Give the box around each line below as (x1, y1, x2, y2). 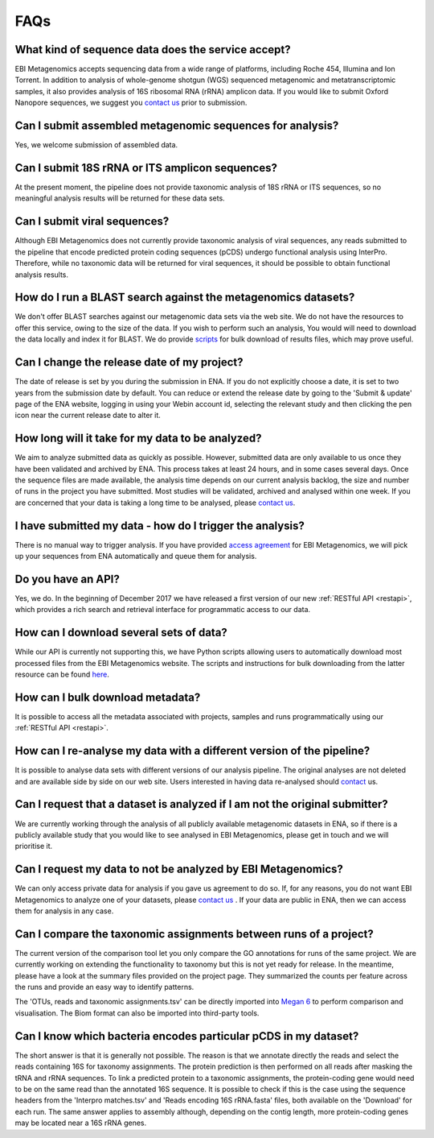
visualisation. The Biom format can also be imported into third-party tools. (14, 1008, 260, 1018)
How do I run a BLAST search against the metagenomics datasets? (14, 291, 355, 304)
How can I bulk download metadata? (14, 690, 201, 704)
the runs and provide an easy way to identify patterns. (14, 983, 194, 992)
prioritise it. (14, 842, 53, 851)
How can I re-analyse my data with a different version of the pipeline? (14, 744, 371, 758)
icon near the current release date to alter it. (14, 411, 161, 420)
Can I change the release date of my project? (14, 355, 244, 370)
